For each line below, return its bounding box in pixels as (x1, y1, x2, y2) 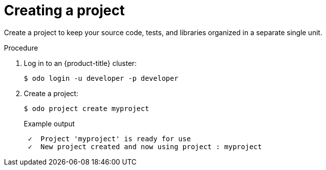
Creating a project (4, 2, 125, 19)
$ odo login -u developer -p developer (24, 74, 178, 82)
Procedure (4, 43, 38, 52)
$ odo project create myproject (24, 104, 149, 113)
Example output (24, 119, 75, 128)
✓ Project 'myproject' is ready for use (28, 134, 191, 143)
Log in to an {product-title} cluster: (24, 58, 137, 67)
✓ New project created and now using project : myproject (28, 142, 262, 151)
